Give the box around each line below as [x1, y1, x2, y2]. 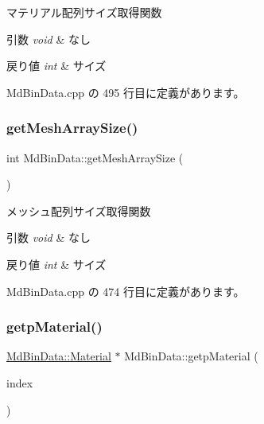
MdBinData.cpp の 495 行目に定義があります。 [6, 84, 245, 100]
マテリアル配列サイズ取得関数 [6, 4, 162, 20]
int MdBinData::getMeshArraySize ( [6, 149, 184, 165]
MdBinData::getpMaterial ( [124, 348, 258, 364]
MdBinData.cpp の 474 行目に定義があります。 [6, 282, 245, 299]
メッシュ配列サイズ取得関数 [6, 202, 151, 219]
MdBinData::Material [6, 348, 111, 364]
